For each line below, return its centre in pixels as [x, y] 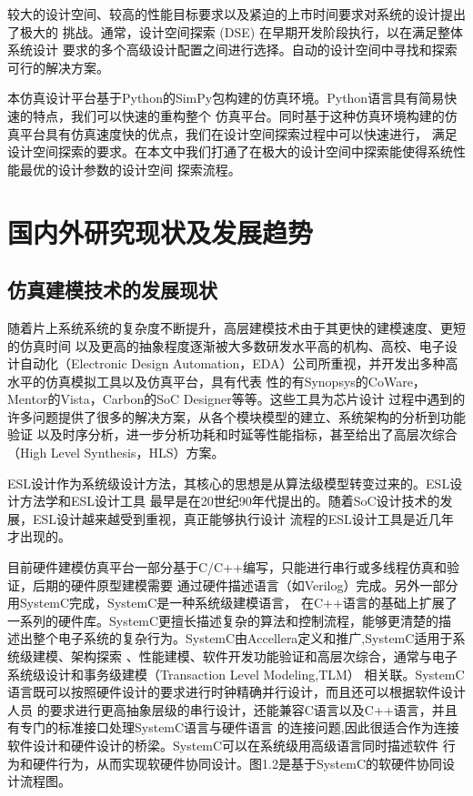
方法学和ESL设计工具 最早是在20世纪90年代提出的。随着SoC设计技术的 [230, 501]
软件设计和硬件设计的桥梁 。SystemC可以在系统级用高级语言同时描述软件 [223, 745]
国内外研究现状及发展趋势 [161, 232]
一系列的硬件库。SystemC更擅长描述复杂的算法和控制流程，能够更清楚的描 [230, 620]
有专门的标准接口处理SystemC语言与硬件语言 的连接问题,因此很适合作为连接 [233, 727]
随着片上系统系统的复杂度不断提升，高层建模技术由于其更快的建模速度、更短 [236, 327]
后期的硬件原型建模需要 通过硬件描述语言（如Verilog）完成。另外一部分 [245, 584]
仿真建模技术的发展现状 [112, 290]
